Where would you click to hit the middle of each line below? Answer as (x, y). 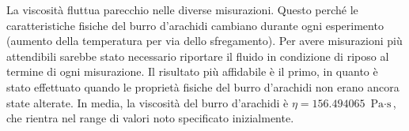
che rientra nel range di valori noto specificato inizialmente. (150, 118)
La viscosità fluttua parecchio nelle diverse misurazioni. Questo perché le (182, 9)
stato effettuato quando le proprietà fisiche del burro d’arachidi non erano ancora (203, 86)
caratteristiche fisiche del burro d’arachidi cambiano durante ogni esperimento (195, 25)
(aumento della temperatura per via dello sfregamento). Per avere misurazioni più (204, 41)
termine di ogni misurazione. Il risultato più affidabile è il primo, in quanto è (192, 71)
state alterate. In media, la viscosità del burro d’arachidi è (148, 102)
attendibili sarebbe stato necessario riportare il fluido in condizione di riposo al (198, 56)
